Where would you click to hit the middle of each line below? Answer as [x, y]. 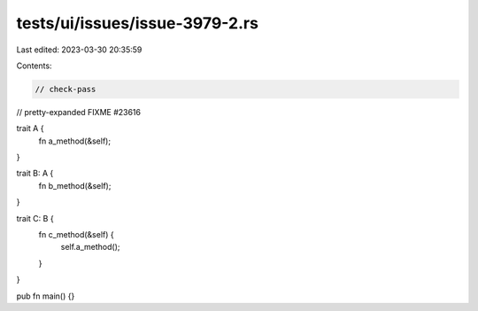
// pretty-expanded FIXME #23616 [79, 112]
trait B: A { [35, 174]
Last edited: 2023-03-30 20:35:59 [79, 50]
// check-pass [66, 89]
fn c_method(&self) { [76, 235]
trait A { [30, 128]
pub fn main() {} [46, 296]
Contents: [34, 66]
